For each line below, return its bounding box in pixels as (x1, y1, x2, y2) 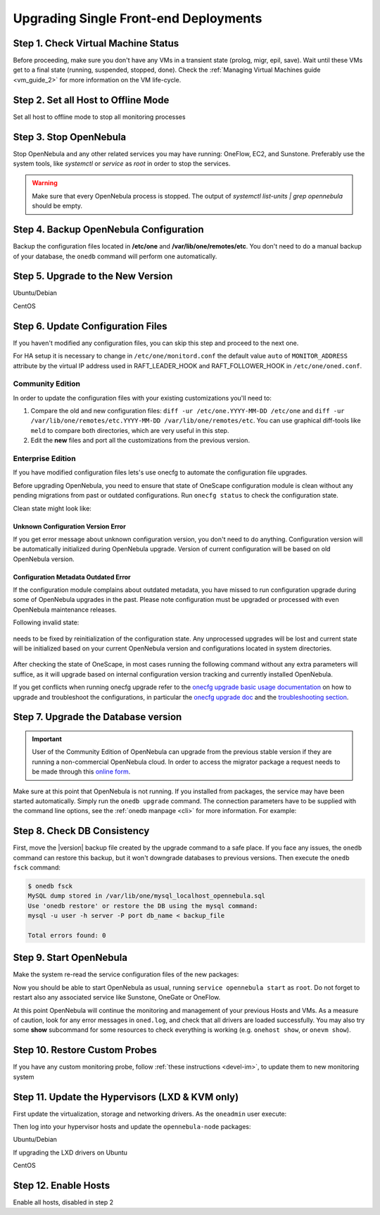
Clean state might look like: (13, 504, 91, 512)
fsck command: (13, 863, 61, 872)
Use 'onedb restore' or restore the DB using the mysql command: (27, 902, 258, 909)
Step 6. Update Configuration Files (13, 320, 168, 332)
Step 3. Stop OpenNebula (13, 131, 127, 143)
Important (32, 735, 63, 743)
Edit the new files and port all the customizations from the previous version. (30, 436, 250, 445)
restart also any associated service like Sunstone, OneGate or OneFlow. (13, 993, 221, 1002)
